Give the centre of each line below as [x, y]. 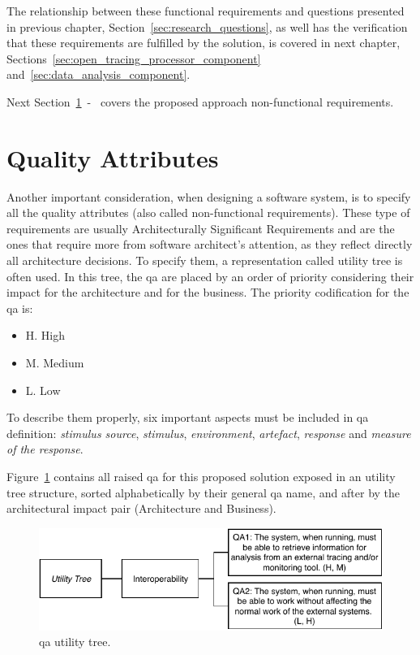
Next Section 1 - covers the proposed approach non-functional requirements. [200, 101]
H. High [45, 335]
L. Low [43, 390]
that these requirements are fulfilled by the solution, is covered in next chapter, [204, 43]
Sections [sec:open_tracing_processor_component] [134, 58]
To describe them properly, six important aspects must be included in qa [188, 417]
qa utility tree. [75, 642]
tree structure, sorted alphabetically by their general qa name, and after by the [204, 492]
